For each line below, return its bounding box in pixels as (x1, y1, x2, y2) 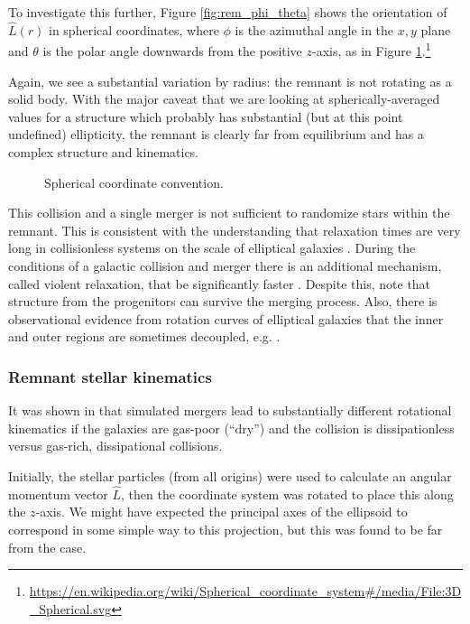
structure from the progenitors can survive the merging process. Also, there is (8, 292, 438, 311)
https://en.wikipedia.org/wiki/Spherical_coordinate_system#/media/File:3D (29, 582, 462, 601)
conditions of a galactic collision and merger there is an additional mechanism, (8, 256, 442, 275)
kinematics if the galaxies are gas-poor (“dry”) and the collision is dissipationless (8, 418, 455, 437)
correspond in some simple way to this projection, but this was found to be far (8, 519, 443, 538)
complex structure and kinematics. (8, 143, 199, 162)
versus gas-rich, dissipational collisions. (8, 436, 223, 455)
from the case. (8, 537, 87, 556)
